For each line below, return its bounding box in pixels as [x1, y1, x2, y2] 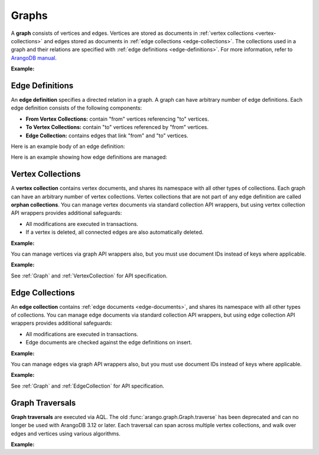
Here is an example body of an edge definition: [11, 143, 125, 150]
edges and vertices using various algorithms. [11, 430, 121, 437]
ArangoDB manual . [11, 54, 57, 62]
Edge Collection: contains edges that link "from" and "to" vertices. [25, 132, 188, 139]
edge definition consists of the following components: [11, 104, 142, 112]
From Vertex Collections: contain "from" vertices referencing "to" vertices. [25, 115, 209, 122]
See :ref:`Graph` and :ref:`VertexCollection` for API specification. [11, 272, 168, 279]
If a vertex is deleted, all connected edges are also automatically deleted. [25, 228, 204, 236]
